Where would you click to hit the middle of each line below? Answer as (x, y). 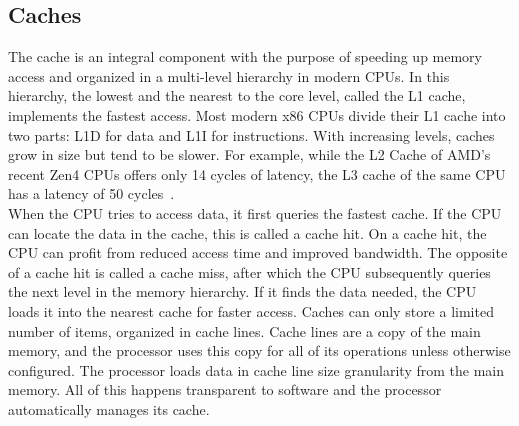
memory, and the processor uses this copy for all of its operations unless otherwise (259, 350)
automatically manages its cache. (109, 408)
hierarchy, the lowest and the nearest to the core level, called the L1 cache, (237, 95)
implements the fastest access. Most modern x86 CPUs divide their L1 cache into (257, 114)
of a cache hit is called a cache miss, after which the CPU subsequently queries (249, 271)
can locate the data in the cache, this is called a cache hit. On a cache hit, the (247, 232)
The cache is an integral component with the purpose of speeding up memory (245, 56)
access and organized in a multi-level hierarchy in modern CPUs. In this (229, 75)
